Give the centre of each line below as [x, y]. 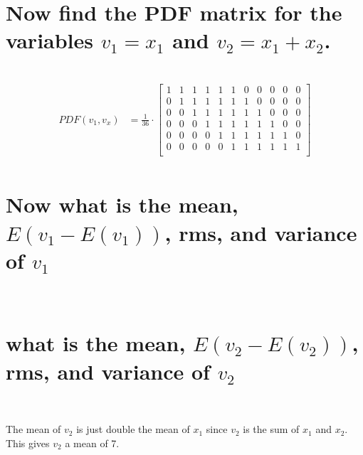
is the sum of [271, 429]
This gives [28, 443]
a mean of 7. [92, 443]
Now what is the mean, [122, 204]
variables [50, 40]
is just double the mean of [133, 429]
